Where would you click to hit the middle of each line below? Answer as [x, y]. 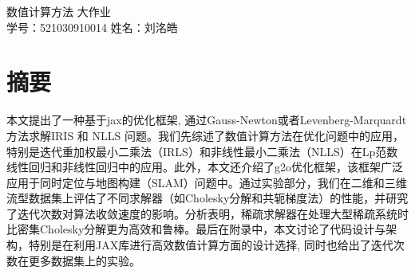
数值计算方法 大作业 [59, 11]
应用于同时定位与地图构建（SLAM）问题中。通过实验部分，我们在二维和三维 [207, 182]
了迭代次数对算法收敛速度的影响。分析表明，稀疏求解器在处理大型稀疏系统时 [207, 213]
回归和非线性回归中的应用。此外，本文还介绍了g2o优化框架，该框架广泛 [215, 167]
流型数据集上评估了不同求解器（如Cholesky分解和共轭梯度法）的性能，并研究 [207, 198]
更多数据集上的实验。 [84, 260]
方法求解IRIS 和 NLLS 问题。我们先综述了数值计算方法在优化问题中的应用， [205, 135]
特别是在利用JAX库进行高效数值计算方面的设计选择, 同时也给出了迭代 [211, 245]
